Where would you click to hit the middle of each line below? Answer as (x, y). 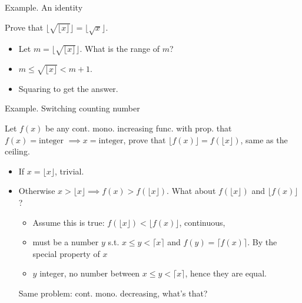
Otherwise (37, 191)
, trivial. (69, 171)
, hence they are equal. (226, 273)
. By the (262, 242)
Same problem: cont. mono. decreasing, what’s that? (113, 293)
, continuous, (202, 222)
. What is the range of (120, 49)
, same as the (264, 139)
